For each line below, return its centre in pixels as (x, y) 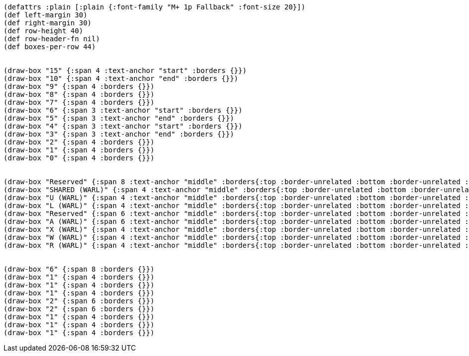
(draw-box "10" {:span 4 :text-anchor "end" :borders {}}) (121, 78)
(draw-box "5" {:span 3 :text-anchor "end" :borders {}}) (119, 118)
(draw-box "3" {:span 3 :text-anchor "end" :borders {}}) (119, 134)
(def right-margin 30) (48, 23)
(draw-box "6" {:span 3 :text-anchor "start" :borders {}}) (123, 110)
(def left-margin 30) (46, 15)
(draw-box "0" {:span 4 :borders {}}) (79, 158)
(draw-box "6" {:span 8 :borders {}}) (79, 269)
